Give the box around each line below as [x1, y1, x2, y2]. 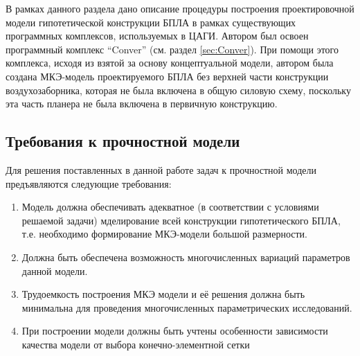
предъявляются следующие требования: [6, 176, 172, 190]
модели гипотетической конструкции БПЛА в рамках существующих [6, 15, 296, 29]
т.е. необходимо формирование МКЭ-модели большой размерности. [21, 226, 307, 241]
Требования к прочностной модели [6, 130, 240, 152]
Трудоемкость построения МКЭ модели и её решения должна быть [21, 287, 305, 301]
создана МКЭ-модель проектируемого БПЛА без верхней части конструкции [6, 69, 329, 83]
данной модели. [21, 263, 88, 278]
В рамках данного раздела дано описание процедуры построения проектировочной [6, 1, 354, 15]
